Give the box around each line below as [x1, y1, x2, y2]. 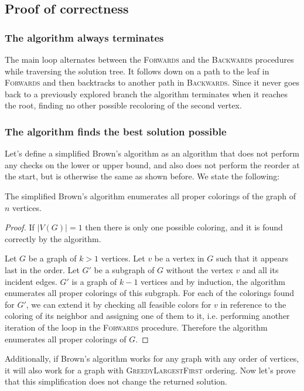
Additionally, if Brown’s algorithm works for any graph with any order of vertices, [5, 352, 299, 365]
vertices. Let [101, 252, 145, 264]
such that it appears [216, 252, 289, 264]
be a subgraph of [94, 263, 155, 276]
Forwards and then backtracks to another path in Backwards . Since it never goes [5, 76, 300, 89]
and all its [242, 263, 279, 276]
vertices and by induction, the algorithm [141, 275, 285, 287]
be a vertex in [154, 252, 204, 264]
